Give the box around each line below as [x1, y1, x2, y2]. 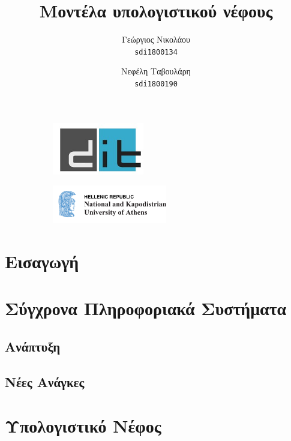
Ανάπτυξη [5, 337, 61, 356]
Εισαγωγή [5, 249, 79, 274]
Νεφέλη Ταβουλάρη [121, 65, 191, 77]
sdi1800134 [134, 47, 178, 56]
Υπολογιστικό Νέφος [5, 413, 161, 438]
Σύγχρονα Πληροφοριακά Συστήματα [5, 296, 287, 320]
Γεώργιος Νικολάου [121, 33, 191, 46]
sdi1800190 [134, 79, 178, 88]
